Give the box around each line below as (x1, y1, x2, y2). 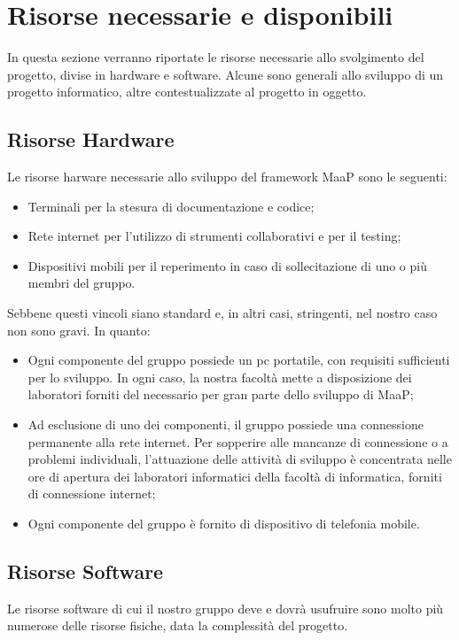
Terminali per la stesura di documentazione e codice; (27, 197, 315, 215)
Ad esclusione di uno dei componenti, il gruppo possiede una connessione (27, 415, 424, 434)
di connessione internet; (27, 484, 156, 503)
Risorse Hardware (7, 126, 175, 153)
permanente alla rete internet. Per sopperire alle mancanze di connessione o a (27, 432, 448, 451)
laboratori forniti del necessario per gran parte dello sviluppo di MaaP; (27, 385, 414, 404)
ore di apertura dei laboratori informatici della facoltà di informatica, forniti (27, 467, 442, 485)
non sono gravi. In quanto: (7, 320, 151, 339)
